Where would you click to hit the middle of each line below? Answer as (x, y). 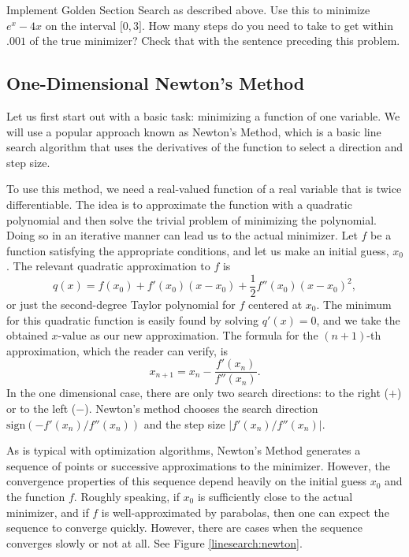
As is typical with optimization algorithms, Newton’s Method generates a (184, 450)
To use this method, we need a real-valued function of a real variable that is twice (204, 189)
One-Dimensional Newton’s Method (156, 83)
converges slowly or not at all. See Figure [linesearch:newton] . (154, 542)
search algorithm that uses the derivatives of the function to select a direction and (204, 147)
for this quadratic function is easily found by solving (133, 319)
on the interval (81, 25)
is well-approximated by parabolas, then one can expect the (245, 512)
